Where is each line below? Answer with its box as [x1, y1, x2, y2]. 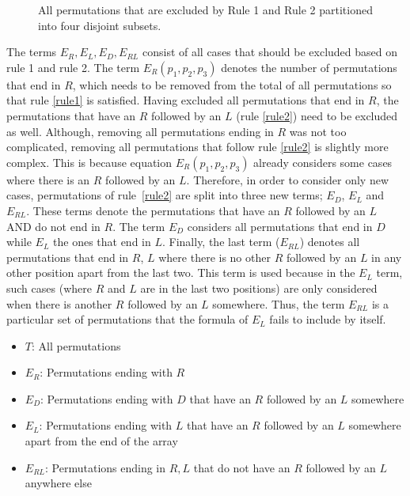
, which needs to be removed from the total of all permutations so [72, 76, 392, 93]
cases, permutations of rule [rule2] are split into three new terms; [6, 187, 323, 203]
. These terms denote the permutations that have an [26, 202, 280, 218]
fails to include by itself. [269, 311, 386, 328]
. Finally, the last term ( [161, 233, 280, 250]
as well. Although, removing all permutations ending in [6, 123, 274, 139]
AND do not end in [6, 218, 101, 234]
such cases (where [6, 279, 92, 296]
